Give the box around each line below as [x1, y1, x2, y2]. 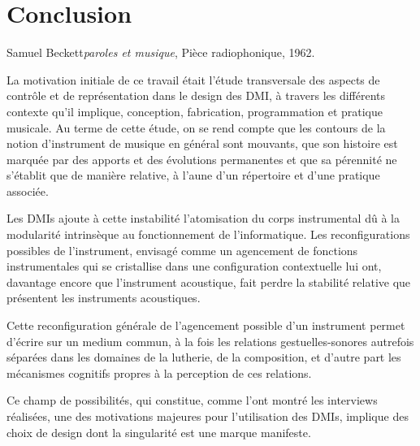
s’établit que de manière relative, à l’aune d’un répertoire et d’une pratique [6, 167, 380, 184]
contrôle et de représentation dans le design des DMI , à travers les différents [6, 87, 386, 104]
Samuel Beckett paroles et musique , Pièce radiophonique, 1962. [6, 44, 315, 61]
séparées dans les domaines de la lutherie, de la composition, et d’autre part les [6, 349, 401, 366]
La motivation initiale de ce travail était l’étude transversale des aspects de [6, 71, 380, 88]
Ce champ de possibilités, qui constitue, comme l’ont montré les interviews [6, 392, 378, 409]
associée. [6, 182, 49, 199]
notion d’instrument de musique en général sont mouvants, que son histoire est [6, 135, 398, 152]
